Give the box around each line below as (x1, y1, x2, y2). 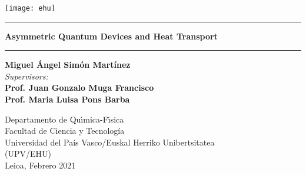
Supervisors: (5, 70, 48, 82)
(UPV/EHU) (5, 147, 51, 160)
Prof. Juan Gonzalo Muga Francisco (5, 81, 154, 94)
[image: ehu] (5, 4, 55, 12)
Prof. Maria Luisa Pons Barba (5, 93, 130, 105)
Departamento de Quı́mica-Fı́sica (5, 113, 124, 125)
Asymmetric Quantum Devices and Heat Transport (5, 29, 218, 42)
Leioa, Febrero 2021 (5, 159, 76, 171)
